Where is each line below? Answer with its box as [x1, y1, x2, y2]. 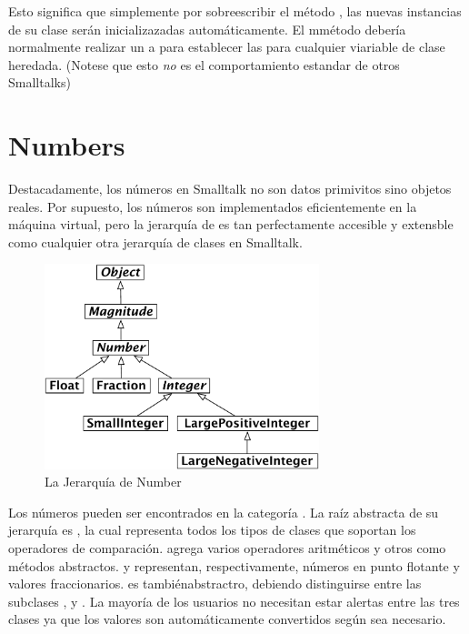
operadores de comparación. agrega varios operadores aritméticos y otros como [8, 538, 446, 557]
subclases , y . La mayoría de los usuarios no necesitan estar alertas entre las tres [8, 591, 460, 610]
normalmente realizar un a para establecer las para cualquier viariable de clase [8, 37, 445, 56]
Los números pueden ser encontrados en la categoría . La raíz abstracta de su [8, 502, 439, 521]
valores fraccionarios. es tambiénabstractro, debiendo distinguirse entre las [8, 574, 422, 593]
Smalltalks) [8, 73, 71, 92]
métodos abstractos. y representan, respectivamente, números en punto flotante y [8, 556, 460, 575]
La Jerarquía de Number [45, 472, 182, 491]
